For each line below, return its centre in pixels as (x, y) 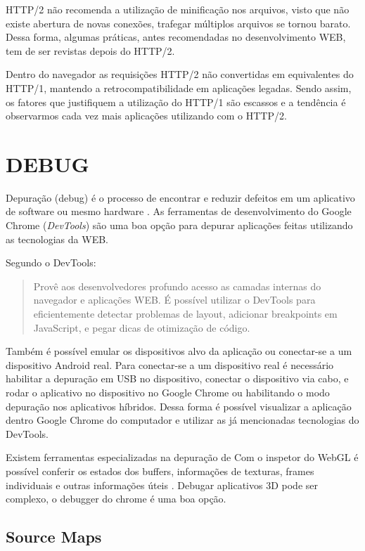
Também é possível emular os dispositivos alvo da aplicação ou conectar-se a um (179, 351)
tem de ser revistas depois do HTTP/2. (90, 50)
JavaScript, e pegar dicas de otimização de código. (142, 327)
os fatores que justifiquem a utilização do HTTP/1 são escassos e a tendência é (176, 102)
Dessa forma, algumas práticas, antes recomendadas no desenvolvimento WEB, (176, 37)
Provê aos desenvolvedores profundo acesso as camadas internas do (177, 286)
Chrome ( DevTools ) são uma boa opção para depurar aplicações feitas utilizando (179, 225)
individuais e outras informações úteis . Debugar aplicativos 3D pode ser (162, 485)
